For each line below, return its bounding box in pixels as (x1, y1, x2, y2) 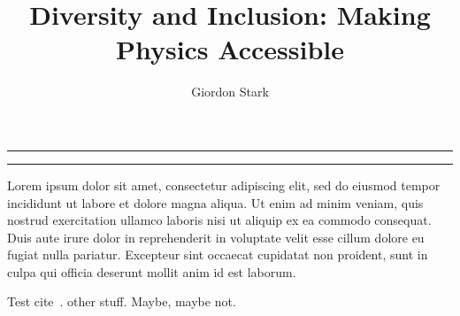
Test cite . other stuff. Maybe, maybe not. (7, 292, 236, 311)
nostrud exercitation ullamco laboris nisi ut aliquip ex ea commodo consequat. (7, 211, 432, 229)
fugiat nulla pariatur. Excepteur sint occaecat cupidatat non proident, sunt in (7, 245, 428, 264)
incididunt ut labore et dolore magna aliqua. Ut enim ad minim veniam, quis (7, 193, 424, 212)
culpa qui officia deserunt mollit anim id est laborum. (7, 262, 296, 281)
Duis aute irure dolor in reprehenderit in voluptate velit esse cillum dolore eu (7, 227, 425, 246)
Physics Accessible (115, 31, 345, 67)
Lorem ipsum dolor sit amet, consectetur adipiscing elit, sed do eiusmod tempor (7, 175, 441, 194)
